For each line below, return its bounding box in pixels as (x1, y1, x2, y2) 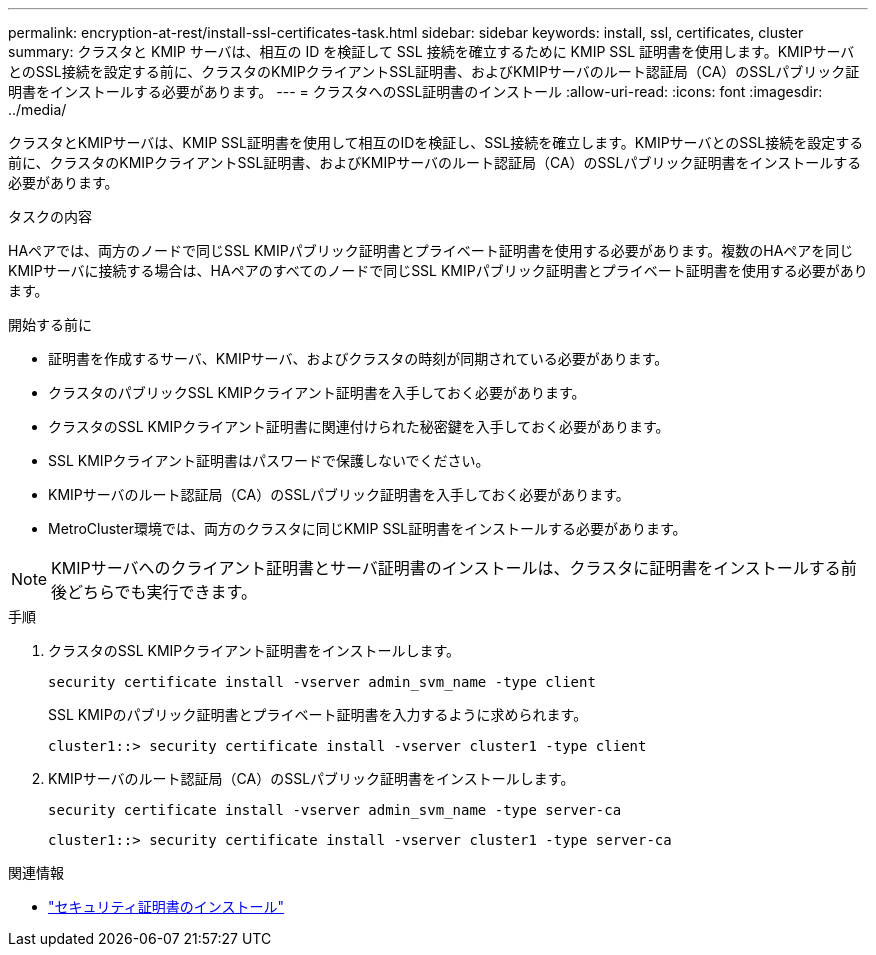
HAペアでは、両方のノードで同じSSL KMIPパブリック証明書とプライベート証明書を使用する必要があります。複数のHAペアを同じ (8, 242, 854, 259)
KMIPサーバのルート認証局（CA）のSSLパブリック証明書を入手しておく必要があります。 (48, 486, 630, 503)
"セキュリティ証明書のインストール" (48, 898, 284, 915)
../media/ (8, 101, 67, 118)
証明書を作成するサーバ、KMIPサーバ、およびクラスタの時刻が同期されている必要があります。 (48, 350, 669, 367)
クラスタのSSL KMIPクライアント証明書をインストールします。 (48, 642, 461, 659)
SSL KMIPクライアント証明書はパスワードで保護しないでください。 (48, 452, 490, 469)
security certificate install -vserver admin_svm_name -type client (48, 674, 596, 690)
